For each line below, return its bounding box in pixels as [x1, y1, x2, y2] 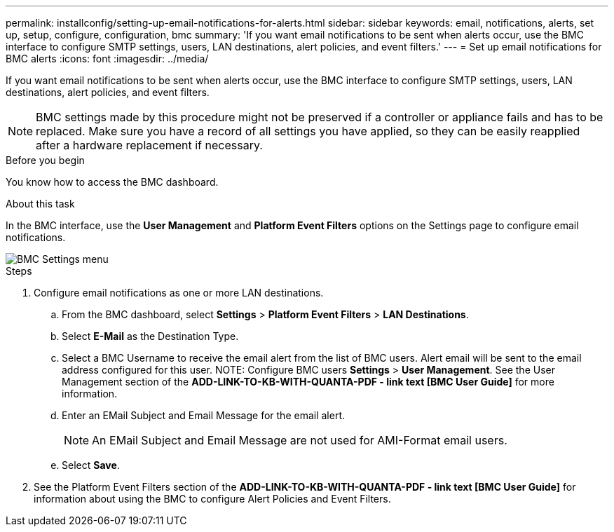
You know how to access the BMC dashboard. [6, 176, 219, 188]
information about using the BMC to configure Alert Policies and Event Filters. [34, 493, 391, 505]
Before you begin [6, 154, 85, 166]
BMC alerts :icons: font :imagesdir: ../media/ [6, 53, 209, 64]
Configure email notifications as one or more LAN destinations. [34, 287, 324, 299]
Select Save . [62, 459, 120, 471]
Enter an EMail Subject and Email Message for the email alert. [62, 409, 346, 421]
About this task [6, 198, 75, 210]
